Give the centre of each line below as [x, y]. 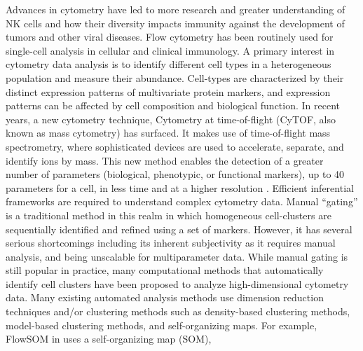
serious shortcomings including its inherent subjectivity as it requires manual [171, 243]
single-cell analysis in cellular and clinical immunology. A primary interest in [170, 50]
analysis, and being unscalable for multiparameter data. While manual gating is [177, 256]
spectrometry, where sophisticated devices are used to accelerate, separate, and [175, 146]
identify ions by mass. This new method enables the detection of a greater [165, 160]
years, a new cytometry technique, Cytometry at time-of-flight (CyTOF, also [171, 119]
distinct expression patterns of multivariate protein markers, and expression [168, 91]
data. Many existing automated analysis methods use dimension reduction [165, 297]
